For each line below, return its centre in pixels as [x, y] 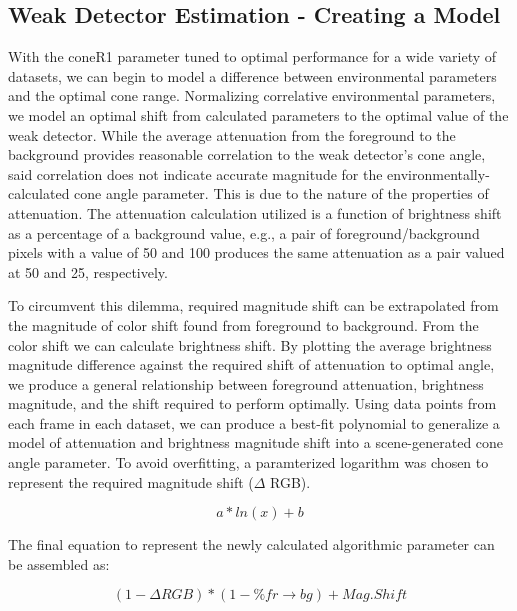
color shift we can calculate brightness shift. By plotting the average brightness [250, 344]
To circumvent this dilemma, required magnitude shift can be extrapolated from [253, 305]
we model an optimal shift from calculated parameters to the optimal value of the [258, 114]
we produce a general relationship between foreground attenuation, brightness [246, 383]
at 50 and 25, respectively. [88, 271]
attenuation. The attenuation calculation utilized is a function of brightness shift [255, 212]
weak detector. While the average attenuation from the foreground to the [232, 134]
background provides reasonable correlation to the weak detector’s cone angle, [247, 154]
